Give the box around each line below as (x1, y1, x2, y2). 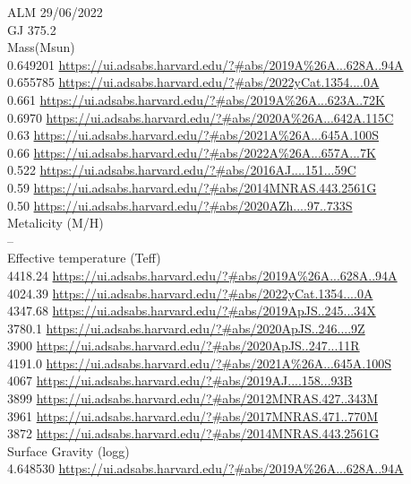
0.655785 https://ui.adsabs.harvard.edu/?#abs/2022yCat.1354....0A (7, 73, 380, 91)
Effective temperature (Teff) (7, 248, 161, 267)
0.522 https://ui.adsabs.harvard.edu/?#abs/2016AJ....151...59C (7, 160, 356, 179)
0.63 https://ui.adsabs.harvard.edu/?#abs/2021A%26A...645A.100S (7, 125, 380, 144)
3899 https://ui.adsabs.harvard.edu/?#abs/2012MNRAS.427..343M (7, 389, 379, 408)
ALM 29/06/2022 (7, 3, 103, 21)
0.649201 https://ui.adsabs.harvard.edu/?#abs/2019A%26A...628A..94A (7, 55, 404, 73)
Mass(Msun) (7, 38, 75, 56)
